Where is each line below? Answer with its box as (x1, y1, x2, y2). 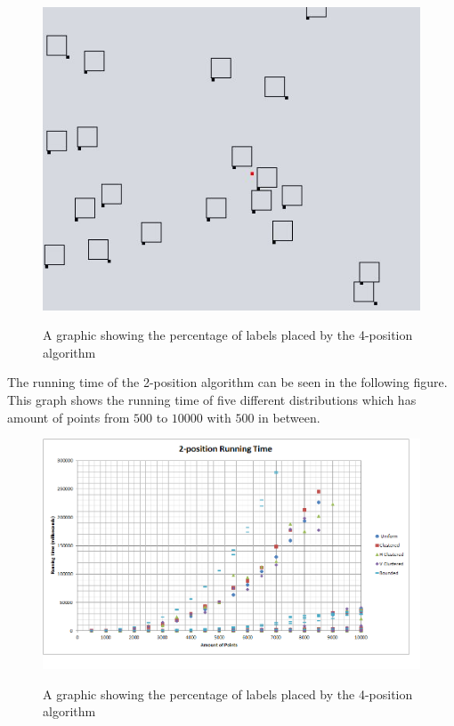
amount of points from (7, 407, 130, 426)
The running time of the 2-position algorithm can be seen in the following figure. (7, 373, 448, 391)
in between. (258, 407, 320, 426)
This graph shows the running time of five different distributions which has (7, 390, 417, 408)
